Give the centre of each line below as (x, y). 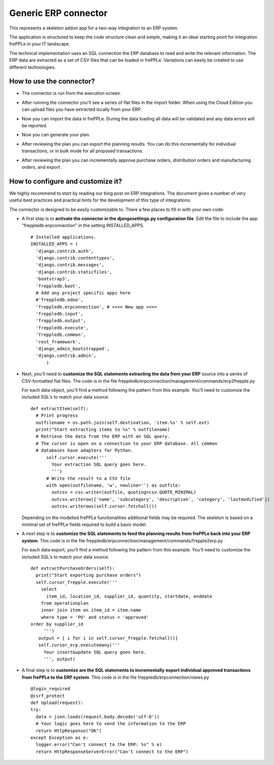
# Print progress (57, 416)
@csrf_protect (48, 696)
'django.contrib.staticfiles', (74, 272)
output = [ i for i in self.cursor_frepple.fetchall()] (108, 638)
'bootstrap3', (53, 279)
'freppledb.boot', (58, 286)
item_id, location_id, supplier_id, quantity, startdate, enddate (129, 596)
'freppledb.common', (61, 335)
